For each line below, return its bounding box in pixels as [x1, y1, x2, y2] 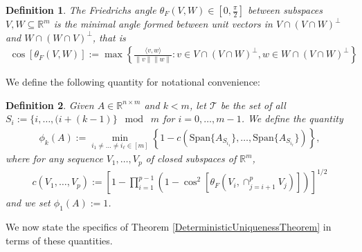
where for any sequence [6, 151, 103, 166]
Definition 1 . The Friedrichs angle [6, 3, 156, 17]
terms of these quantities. [6, 233, 113, 247]
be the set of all [220, 97, 286, 112]
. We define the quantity [241, 111, 343, 126]
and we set [6, 195, 51, 210]
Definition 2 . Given [6, 97, 94, 112]
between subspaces [247, 3, 323, 17]
